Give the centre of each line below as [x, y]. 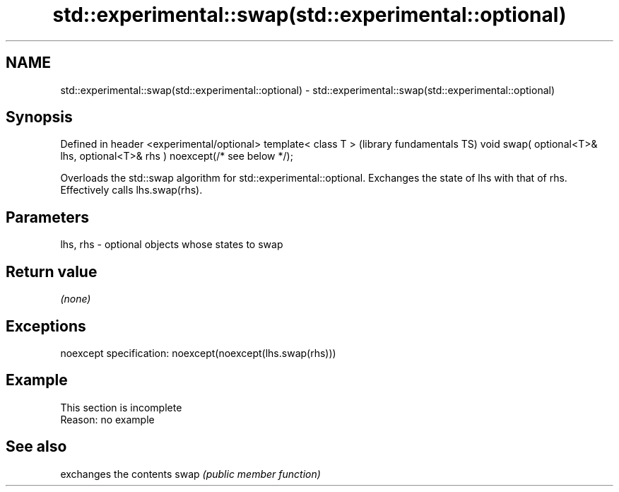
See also [36, 447]
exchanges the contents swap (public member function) [190, 474]
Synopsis [39, 117]
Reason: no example [107, 419]
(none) [76, 299]
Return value [52, 271]
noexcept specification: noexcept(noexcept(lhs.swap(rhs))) [198, 353]
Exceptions [46, 326]
